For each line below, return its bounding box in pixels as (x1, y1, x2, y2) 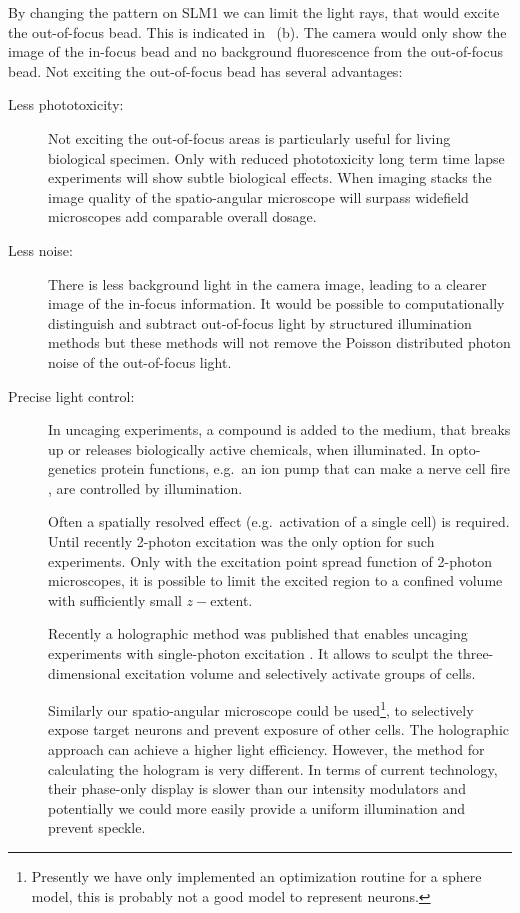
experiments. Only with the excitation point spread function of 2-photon (48, 550, 493, 571)
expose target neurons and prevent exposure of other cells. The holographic (48, 719, 509, 740)
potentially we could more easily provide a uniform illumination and (48, 797, 466, 818)
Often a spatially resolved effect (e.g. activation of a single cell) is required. (48, 511, 510, 532)
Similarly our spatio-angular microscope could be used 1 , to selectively (48, 697, 474, 720)
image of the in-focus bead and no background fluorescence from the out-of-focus (8, 41, 504, 62)
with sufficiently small (48, 589, 182, 610)
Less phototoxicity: (8, 94, 124, 115)
